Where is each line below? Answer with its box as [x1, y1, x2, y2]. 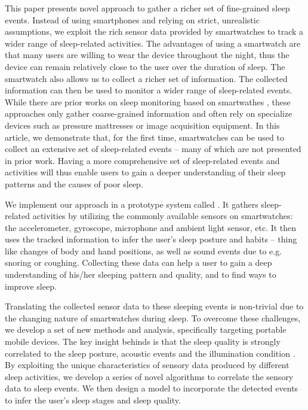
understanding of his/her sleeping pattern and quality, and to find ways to [5, 268, 276, 281]
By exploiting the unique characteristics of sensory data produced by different [5, 359, 289, 371]
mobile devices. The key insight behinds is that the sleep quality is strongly [5, 335, 281, 348]
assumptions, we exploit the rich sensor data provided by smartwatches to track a [5, 25, 304, 38]
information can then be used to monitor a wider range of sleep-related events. [5, 84, 292, 96]
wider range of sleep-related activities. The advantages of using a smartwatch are [5, 37, 301, 49]
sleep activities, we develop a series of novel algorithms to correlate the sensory [5, 370, 294, 382]
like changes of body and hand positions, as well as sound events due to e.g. [5, 244, 282, 257]
